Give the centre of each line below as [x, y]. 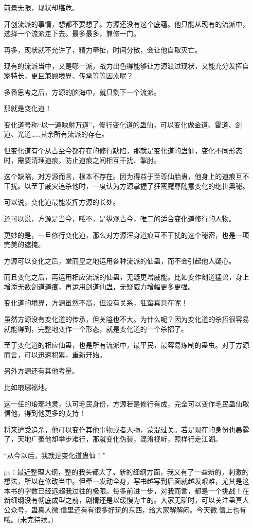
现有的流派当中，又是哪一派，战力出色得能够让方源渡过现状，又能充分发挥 [123, 66]
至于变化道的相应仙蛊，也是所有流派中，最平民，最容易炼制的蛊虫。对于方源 [126, 345]
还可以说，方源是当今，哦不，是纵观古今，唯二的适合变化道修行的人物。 [120, 218]
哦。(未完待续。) [29, 519]
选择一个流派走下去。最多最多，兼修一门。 [72, 33]
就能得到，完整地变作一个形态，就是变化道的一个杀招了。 [96, 328]
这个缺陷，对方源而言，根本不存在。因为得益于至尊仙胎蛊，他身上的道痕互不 [126, 176]
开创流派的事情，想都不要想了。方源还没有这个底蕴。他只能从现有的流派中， [126, 24]
